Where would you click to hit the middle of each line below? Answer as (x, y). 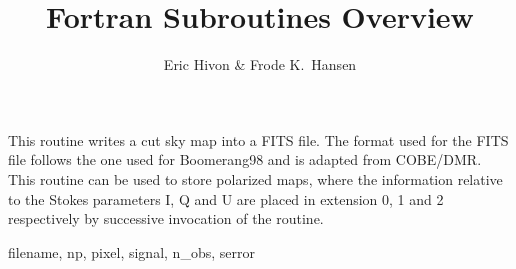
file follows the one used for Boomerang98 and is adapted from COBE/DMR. (245, 159)
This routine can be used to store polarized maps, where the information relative (255, 178)
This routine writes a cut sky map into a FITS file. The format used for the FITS (258, 139)
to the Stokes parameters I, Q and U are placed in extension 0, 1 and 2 (226, 198)
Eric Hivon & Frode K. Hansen (260, 64)
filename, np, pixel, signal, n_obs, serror (131, 251)
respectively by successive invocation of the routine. (166, 218)
